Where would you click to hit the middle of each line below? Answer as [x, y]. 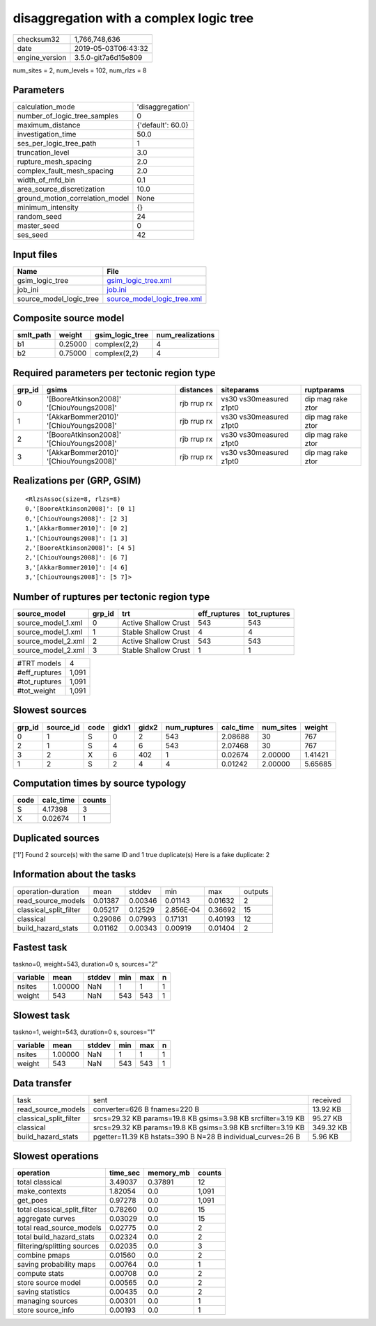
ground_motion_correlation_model [73, 199]
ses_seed [33, 235]
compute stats [40, 1274]
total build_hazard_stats [56, 1237]
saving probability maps [56, 1265]
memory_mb [169, 1173]
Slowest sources [50, 710]
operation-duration [48, 891]
